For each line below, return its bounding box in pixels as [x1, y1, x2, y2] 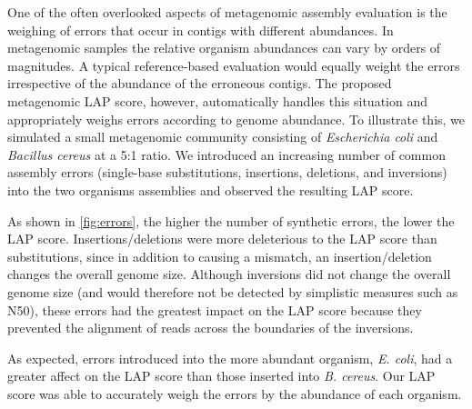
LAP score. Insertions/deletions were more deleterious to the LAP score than [7, 229, 437, 248]
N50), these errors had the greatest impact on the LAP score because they [7, 300, 422, 319]
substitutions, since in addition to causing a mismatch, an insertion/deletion [7, 246, 432, 265]
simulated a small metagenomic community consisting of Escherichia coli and [7, 127, 438, 146]
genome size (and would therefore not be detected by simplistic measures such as [7, 282, 458, 301]
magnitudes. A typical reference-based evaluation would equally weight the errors [7, 55, 460, 75]
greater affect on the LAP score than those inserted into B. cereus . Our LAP [7, 366, 436, 385]
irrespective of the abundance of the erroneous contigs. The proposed [7, 74, 392, 93]
